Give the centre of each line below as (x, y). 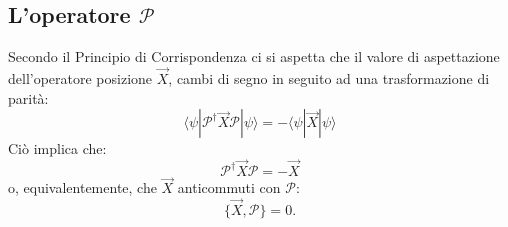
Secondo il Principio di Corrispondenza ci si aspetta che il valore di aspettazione (254, 56)
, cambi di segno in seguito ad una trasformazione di (329, 78)
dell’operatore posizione (80, 78)
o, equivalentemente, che (82, 187)
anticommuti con (229, 187)
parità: (28, 97)
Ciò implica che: (57, 148)
